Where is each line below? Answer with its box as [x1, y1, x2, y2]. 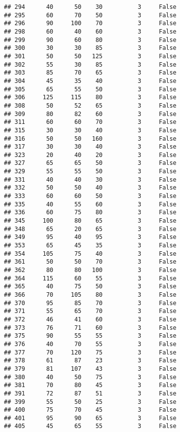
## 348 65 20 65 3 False [4, 225, 177, 233]
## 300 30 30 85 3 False [4, 44, 177, 52]
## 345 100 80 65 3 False [4, 217, 177, 225]
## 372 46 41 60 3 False [4, 315, 177, 323]
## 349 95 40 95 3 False [4, 234, 177, 241]
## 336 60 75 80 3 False [4, 209, 177, 216]
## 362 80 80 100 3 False [4, 267, 177, 274]
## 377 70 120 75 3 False [4, 349, 177, 356]
